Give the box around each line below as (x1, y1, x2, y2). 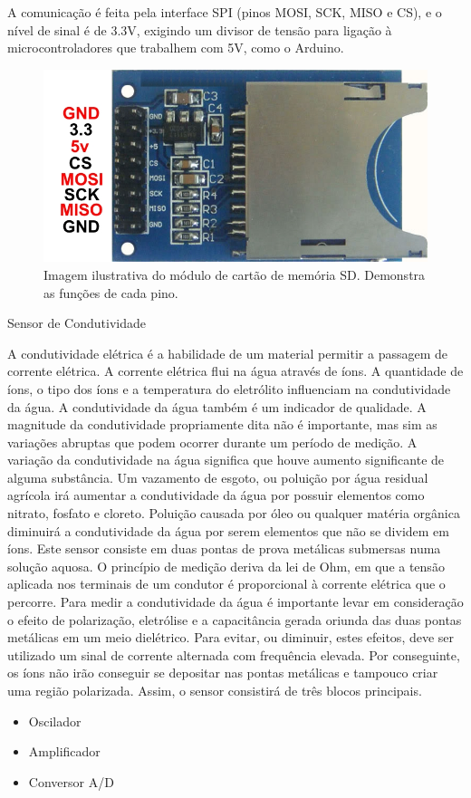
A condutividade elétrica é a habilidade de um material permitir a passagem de (7, 343, 448, 362)
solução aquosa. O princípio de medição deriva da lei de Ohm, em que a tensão (7, 556, 445, 575)
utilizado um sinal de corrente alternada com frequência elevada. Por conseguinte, (7, 645, 460, 664)
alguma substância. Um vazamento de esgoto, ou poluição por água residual (7, 467, 428, 486)
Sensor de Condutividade (7, 313, 146, 332)
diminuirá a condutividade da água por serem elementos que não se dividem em (7, 521, 449, 540)
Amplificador (28, 742, 101, 761)
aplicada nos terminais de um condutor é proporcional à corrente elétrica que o (7, 574, 446, 593)
